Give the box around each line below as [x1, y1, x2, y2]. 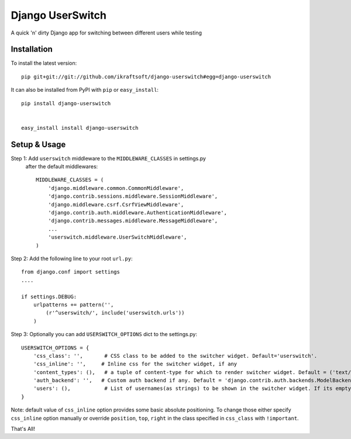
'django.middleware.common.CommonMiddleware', [47, 185, 184, 191]
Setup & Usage [11, 139, 66, 149]
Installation [11, 44, 53, 54]
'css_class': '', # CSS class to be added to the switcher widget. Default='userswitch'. [33, 352, 318, 359]
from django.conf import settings [21, 269, 120, 275]
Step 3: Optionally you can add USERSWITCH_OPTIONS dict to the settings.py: [11, 331, 197, 338]
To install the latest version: [11, 60, 77, 67]
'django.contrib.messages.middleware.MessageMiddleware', [47, 217, 218, 224]
